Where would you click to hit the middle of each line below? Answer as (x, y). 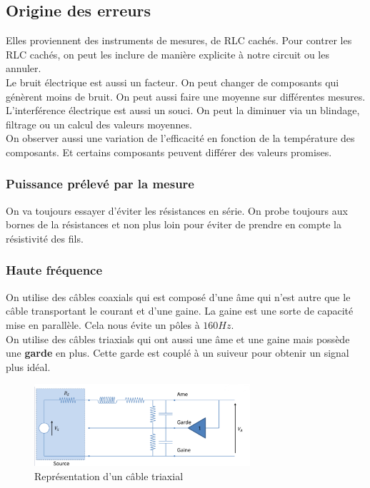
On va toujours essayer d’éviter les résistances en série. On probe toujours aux (177, 210)
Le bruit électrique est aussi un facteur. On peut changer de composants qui (172, 82)
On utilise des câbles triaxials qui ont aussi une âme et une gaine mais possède (178, 339)
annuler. (24, 68)
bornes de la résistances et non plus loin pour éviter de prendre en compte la (174, 224)
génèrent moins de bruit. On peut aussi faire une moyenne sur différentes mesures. (186, 96)
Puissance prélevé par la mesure (100, 184)
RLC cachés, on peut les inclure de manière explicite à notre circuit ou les (167, 54)
